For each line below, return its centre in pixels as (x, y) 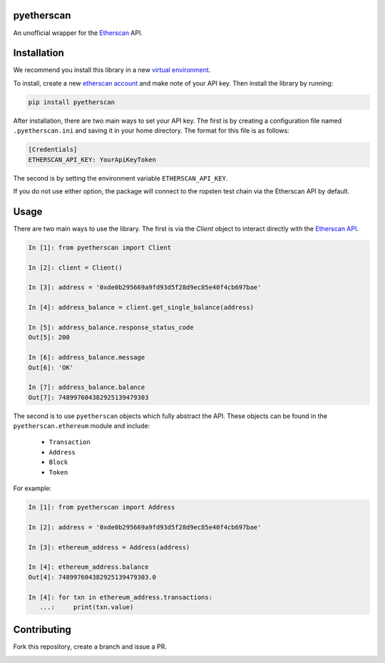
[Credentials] (53, 150)
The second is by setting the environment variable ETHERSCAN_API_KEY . (120, 178)
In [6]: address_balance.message (87, 358)
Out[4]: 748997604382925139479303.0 (92, 577)
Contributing (42, 630)
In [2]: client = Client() (75, 267)
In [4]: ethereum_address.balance (88, 567)
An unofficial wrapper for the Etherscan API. (78, 33)
